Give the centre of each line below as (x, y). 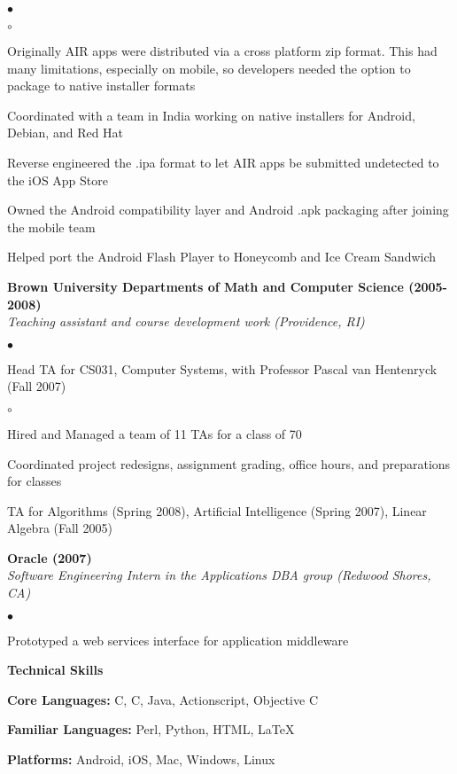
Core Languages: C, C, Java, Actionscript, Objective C (163, 699)
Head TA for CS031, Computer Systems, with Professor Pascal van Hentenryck (222, 368)
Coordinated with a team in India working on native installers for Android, (211, 115)
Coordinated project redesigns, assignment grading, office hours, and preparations (229, 463)
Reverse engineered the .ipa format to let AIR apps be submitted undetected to (223, 162)
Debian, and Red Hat (66, 133)
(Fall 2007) (37, 386)
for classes (35, 481)
